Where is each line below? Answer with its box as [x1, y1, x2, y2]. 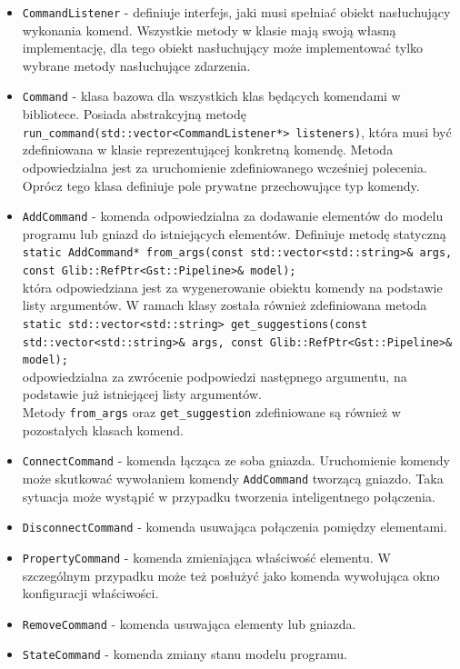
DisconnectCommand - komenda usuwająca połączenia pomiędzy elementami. [22, 517, 447, 536]
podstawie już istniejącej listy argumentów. [22, 384, 262, 404]
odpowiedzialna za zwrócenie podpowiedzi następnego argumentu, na [22, 366, 407, 385]
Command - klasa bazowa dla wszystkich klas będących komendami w [22, 86, 401, 105]
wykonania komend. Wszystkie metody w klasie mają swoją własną [22, 20, 396, 39]
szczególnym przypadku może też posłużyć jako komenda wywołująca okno [22, 565, 440, 584]
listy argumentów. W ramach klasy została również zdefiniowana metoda [22, 295, 427, 315]
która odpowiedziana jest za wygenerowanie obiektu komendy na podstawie [22, 277, 443, 296]
